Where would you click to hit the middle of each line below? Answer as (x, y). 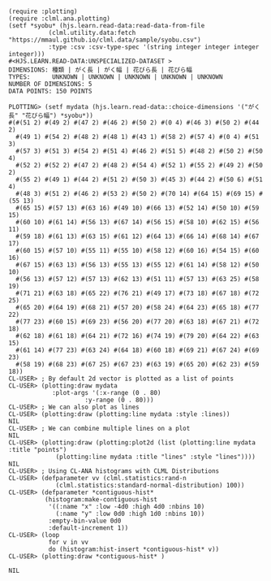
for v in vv (69, 542)
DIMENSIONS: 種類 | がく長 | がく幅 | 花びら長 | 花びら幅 (101, 70)
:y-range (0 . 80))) (119, 400)
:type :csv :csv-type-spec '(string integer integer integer (154, 47)
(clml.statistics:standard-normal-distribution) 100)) (150, 485)
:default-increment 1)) (88, 528)
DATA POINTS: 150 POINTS (50, 91)
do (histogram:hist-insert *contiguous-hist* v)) (134, 549)
